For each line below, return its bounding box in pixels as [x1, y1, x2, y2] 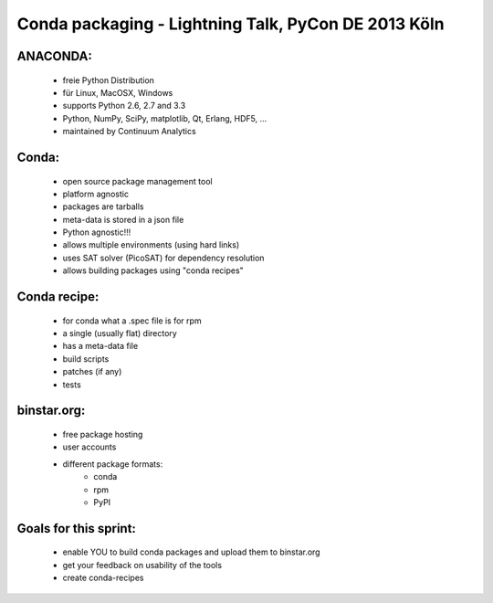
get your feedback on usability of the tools [62, 559, 223, 570]
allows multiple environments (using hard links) [62, 239, 240, 250]
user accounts [62, 441, 117, 452]
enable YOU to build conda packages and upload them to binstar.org [62, 546, 320, 557]
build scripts [62, 353, 110, 365]
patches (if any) [62, 366, 122, 377]
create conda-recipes [62, 572, 144, 584]
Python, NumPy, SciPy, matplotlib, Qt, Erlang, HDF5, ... [62, 112, 267, 123]
